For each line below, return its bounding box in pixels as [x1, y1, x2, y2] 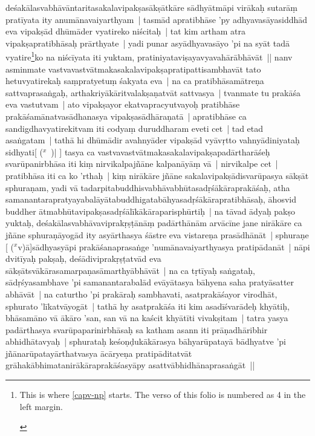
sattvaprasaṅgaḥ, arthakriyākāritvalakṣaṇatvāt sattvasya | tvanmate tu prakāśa [5, 86, 300, 99]
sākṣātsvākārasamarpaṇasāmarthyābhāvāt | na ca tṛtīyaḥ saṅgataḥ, [5, 264, 255, 276]
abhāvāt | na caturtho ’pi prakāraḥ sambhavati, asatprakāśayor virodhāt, [5, 287, 278, 300]
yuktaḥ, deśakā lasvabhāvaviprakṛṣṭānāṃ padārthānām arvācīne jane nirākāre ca [5, 216, 302, 229]
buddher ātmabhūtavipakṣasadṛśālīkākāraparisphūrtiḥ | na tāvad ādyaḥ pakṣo [5, 204, 296, 217]
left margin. [19, 400, 63, 412]
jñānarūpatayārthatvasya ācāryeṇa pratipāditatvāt [5, 347, 192, 359]
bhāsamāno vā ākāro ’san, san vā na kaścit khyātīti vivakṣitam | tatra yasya [5, 311, 288, 324]
